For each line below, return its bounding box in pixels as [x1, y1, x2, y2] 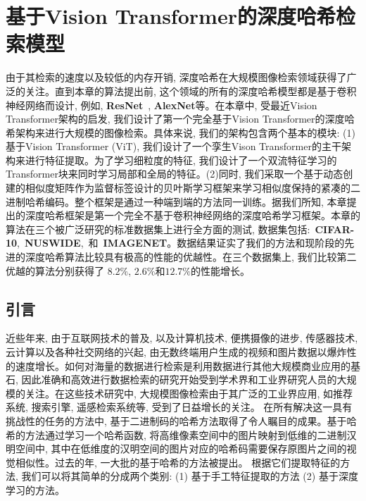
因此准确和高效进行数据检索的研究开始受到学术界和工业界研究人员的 [21, 372, 337, 387]
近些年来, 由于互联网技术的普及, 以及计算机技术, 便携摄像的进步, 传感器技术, [6, 330, 358, 345]
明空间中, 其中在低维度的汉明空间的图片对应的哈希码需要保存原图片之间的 [6, 441, 347, 456]
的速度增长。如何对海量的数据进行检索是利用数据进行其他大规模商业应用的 [6, 358, 351, 373]
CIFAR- [315, 221, 355, 236]
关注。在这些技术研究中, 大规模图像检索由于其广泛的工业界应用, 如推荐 [25, 385, 353, 400]
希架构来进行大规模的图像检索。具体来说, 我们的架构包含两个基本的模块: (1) [6, 125, 355, 140]
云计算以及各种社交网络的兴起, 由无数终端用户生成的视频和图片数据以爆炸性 [6, 345, 357, 359]
